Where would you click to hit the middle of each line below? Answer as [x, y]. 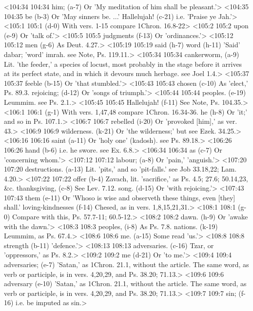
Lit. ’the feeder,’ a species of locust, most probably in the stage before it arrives [123, 64]
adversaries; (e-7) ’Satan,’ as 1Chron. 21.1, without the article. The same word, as [126, 264]
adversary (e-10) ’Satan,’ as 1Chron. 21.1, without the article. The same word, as [125, 283]
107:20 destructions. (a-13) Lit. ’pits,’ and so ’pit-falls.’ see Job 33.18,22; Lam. [120, 169]
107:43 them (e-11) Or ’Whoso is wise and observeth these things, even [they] [120, 197]
